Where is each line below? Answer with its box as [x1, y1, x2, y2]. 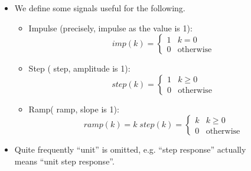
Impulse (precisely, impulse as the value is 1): [28, 21, 193, 34]
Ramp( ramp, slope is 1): [28, 102, 119, 115]
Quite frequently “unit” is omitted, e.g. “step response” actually [14, 143, 246, 156]
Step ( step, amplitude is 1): [28, 62, 131, 75]
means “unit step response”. [14, 154, 115, 167]
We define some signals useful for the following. [14, 2, 185, 14]
